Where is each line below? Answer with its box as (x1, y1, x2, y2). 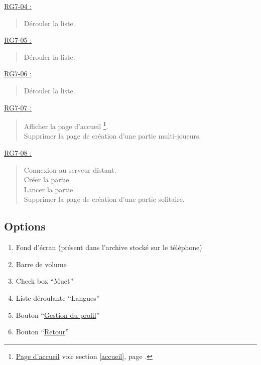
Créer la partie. (24, 174, 71, 185)
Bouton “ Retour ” (16, 326, 69, 337)
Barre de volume (16, 259, 67, 269)
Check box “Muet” (16, 276, 74, 286)
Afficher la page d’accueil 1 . (24, 119, 108, 131)
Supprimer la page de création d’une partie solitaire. (24, 194, 185, 204)
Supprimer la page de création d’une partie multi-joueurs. (24, 131, 201, 141)
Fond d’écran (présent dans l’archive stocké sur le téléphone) (16, 242, 202, 253)
